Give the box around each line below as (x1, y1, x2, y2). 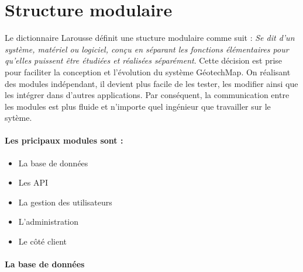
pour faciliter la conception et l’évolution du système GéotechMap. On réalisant (5, 65, 291, 78)
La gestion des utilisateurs (18, 196, 112, 208)
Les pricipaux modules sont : (5, 134, 123, 147)
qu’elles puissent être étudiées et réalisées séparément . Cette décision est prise (5, 54, 283, 67)
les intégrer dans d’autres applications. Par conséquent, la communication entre (5, 89, 290, 101)
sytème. (5, 111, 32, 124)
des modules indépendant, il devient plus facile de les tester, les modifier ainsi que (5, 77, 298, 89)
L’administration (18, 215, 79, 228)
